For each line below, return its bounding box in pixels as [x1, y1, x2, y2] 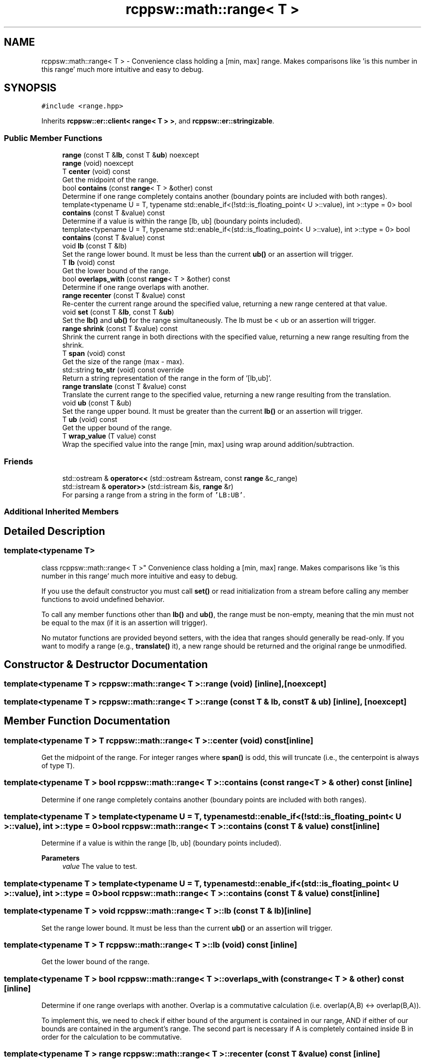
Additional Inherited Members [4, 507, 119, 517]
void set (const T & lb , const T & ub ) [62, 308, 174, 317]
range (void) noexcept [62, 159, 134, 168]
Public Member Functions [4, 133, 102, 143]
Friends [4, 456, 33, 466]
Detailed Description [4, 525, 105, 537]
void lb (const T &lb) [62, 242, 127, 250]
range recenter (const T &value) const [62, 291, 185, 300]
